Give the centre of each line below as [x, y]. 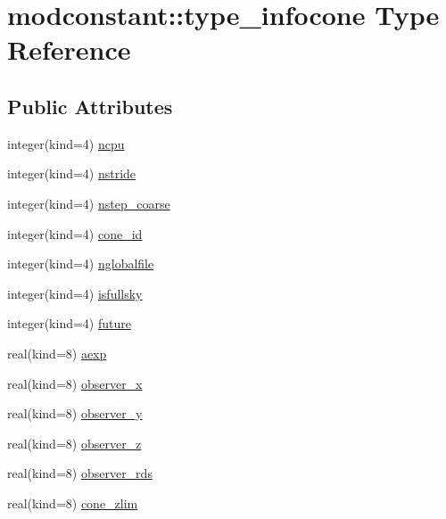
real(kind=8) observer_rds [80, 473]
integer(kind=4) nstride [72, 173]
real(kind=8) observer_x [75, 383]
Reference [69, 49]
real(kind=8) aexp [57, 353]
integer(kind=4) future [69, 323]
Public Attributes [90, 106]
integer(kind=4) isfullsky [75, 293]
